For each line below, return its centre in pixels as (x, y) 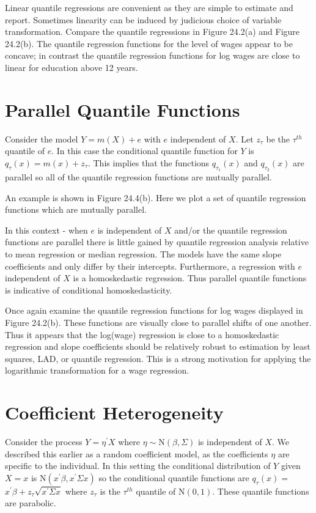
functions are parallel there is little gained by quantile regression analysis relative (157, 242)
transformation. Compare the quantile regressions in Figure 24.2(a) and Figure (152, 31)
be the (278, 138)
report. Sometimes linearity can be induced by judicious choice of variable (143, 19)
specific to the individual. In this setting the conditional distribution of (138, 466)
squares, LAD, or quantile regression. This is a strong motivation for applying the (158, 358)
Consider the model (42, 138)
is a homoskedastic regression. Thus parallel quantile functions (190, 278)
